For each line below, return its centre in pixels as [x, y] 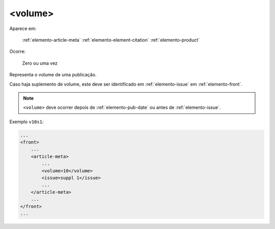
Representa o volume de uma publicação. [53, 75]
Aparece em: [23, 28]
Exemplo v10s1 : [26, 122]
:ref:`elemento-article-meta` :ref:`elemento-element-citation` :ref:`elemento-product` [111, 40]
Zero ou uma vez [40, 63]
